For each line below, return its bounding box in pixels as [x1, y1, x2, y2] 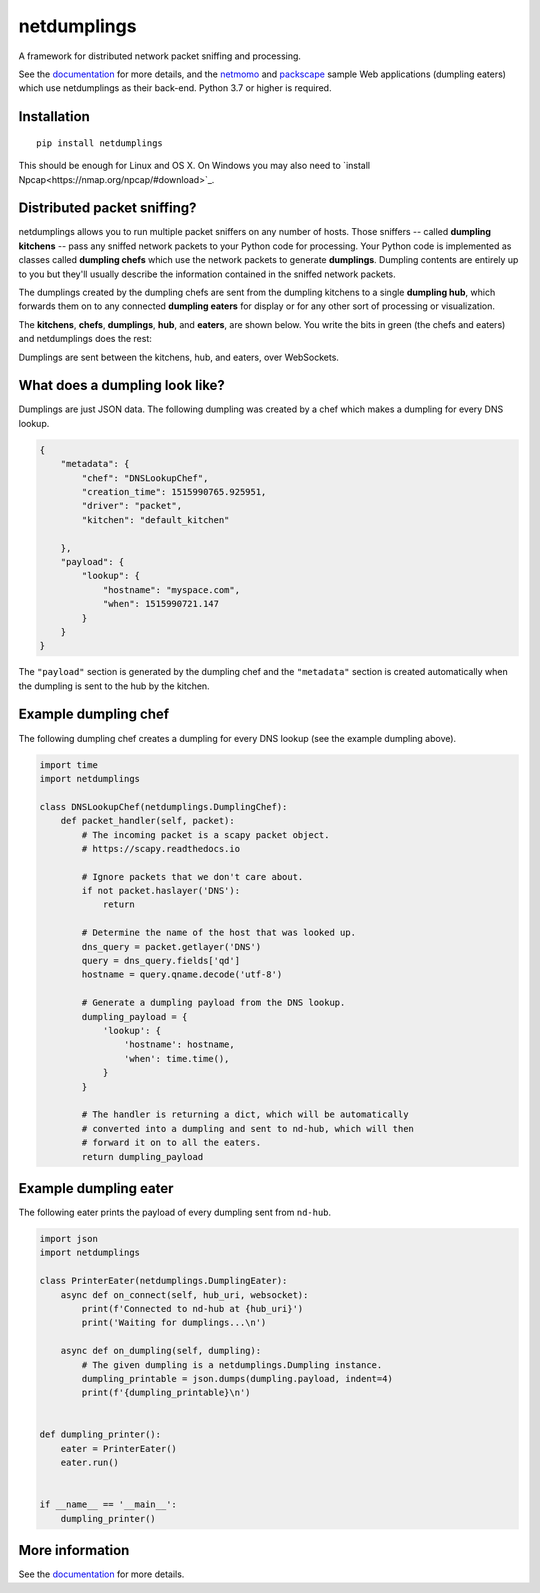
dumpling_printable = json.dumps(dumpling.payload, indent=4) [81, 1373, 394, 1384]
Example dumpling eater [18, 1180, 174, 1197]
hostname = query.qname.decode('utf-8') [81, 969, 283, 980]
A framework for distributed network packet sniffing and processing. [18, 50, 302, 62]
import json [39, 1233, 99, 1244]
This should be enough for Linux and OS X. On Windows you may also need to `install [18, 160, 370, 172]
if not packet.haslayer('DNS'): [81, 885, 240, 897]
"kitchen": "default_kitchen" [81, 514, 230, 525]
